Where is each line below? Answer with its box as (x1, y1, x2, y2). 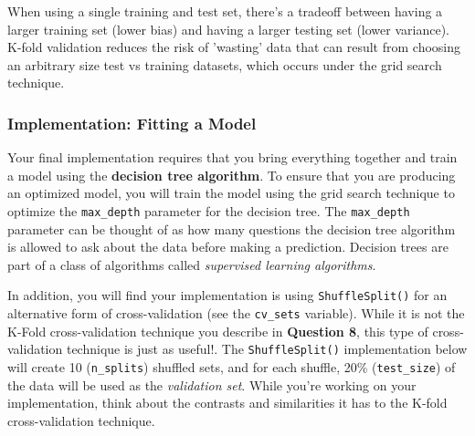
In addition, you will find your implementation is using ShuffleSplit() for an (7, 285, 448, 305)
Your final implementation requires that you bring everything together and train (7, 148, 458, 167)
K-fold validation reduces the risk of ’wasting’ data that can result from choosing (7, 37, 461, 57)
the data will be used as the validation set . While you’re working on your (7, 375, 417, 394)
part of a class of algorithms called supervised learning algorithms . (7, 254, 376, 274)
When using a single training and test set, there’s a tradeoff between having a (7, 2, 443, 20)
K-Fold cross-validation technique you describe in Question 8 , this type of (7, 321, 428, 340)
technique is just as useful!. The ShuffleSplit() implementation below (66, 339, 468, 358)
